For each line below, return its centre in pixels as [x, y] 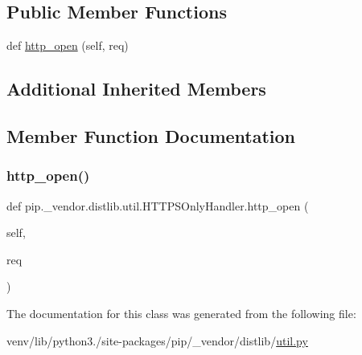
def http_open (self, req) [68, 45]
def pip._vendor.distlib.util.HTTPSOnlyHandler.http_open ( [158, 205]
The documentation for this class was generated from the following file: [181, 313]
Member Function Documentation [151, 135]
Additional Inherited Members [136, 89]
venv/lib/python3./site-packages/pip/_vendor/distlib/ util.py [157, 340]
